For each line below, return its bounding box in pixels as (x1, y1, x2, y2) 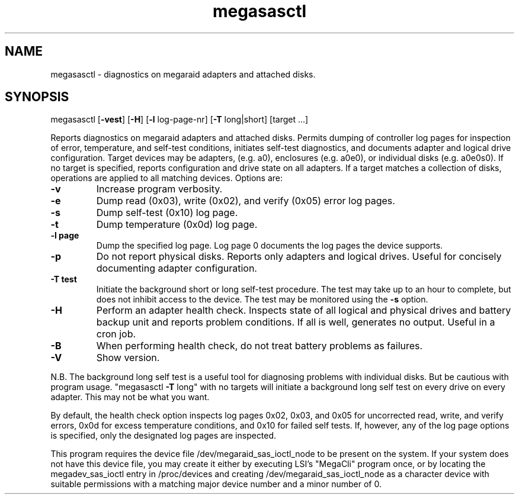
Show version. (96, 352, 160, 364)
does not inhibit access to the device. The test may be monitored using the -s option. (96, 294, 428, 305)
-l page (50, 230, 79, 241)
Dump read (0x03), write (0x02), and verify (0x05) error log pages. (96, 195, 395, 207)
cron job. (96, 328, 136, 340)
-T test (50, 274, 77, 285)
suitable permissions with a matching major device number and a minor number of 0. (50, 479, 382, 490)
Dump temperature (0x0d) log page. (96, 218, 258, 231)
